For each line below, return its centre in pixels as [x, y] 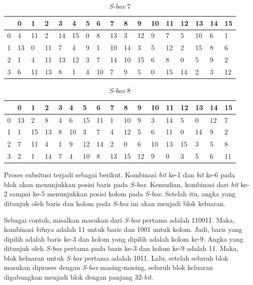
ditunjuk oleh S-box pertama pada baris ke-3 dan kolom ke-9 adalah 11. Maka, [121, 248]
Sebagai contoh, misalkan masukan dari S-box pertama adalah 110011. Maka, [119, 219]
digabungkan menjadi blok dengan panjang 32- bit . [79, 277]
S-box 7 [120, 6]
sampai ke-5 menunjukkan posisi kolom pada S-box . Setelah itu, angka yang [123, 194]
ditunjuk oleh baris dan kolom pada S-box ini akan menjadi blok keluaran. [115, 203]
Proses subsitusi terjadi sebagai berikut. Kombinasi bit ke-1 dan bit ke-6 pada [119, 175]
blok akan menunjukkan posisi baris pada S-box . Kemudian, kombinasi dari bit [121, 184]
